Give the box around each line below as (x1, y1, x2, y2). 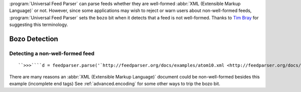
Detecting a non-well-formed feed (9, 50, 95, 57)
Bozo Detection (9, 34, 59, 43)
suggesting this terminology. (9, 21, 68, 27)
